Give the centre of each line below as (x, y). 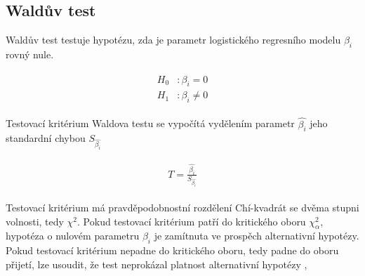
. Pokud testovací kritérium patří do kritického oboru (192, 221)
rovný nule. (30, 54)
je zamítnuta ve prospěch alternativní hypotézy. (257, 236)
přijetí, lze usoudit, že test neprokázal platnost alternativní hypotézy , (157, 264)
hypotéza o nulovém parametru (73, 236)
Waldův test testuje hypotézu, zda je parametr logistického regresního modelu (173, 40)
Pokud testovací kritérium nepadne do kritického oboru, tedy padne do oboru (172, 250)
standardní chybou (46, 138)
